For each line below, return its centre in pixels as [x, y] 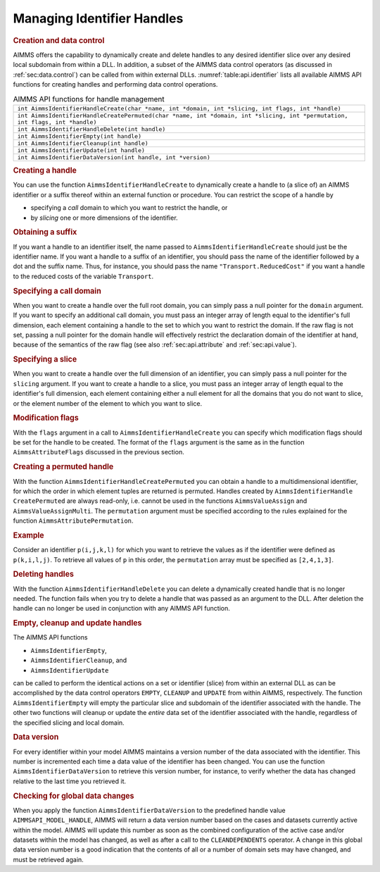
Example [29, 535]
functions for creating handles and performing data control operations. [115, 84]
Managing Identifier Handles [98, 18]
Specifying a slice [45, 359]
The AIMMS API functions [50, 637]
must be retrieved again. [48, 859]
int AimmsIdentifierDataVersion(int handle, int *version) [114, 157]
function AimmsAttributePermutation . [73, 521]
